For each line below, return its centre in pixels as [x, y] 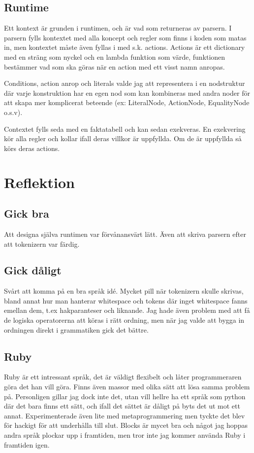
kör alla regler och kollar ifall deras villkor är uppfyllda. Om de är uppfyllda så [123, 138]
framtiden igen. [27, 444]
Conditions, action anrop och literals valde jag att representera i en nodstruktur [125, 83]
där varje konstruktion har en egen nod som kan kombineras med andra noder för [127, 93]
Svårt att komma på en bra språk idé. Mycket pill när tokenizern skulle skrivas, [124, 291]
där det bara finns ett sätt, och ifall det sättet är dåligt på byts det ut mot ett [122, 406]
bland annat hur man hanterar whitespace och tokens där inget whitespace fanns [126, 300]
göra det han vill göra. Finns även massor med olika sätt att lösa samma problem [127, 387]
